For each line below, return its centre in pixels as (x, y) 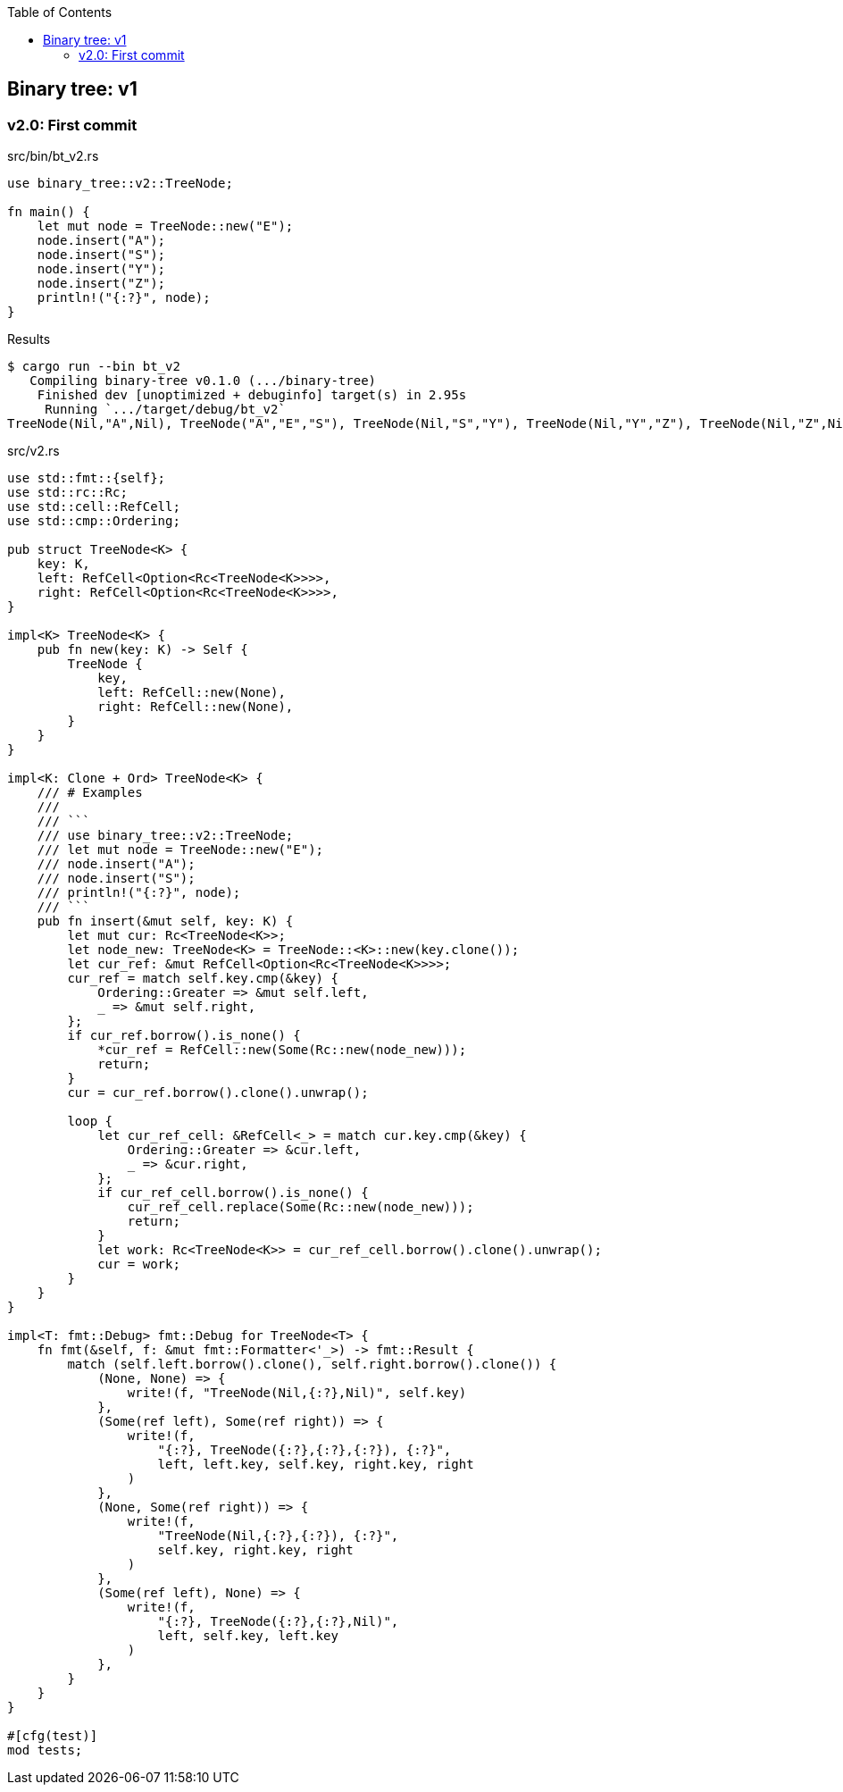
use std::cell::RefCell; (94, 507)
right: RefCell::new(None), (196, 707)
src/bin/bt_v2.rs (53, 156)
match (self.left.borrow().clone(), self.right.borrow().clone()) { (312, 1365)
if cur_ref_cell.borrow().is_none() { (233, 1193)
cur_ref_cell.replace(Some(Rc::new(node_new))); (300, 1207)
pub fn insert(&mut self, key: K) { (165, 921)
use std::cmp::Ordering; (94, 521)
